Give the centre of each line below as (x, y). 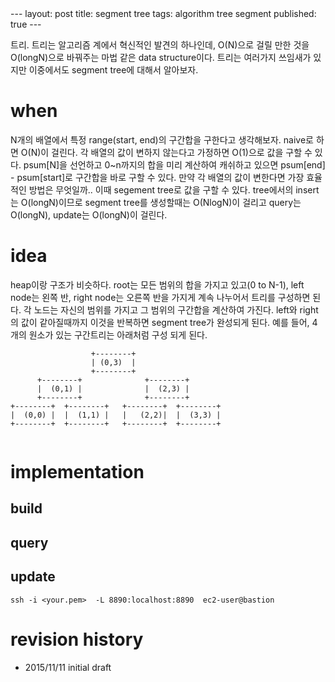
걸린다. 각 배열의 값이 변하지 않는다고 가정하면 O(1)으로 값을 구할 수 (182, 152)
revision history (77, 639)
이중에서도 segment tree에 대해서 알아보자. (113, 70)
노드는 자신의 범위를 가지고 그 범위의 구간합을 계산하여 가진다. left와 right (176, 309)
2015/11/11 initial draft (68, 667)
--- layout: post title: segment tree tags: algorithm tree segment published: (163, 13)
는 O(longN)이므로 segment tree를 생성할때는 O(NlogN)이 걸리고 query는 (156, 202)
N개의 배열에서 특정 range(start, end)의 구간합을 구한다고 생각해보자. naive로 (162, 139)
